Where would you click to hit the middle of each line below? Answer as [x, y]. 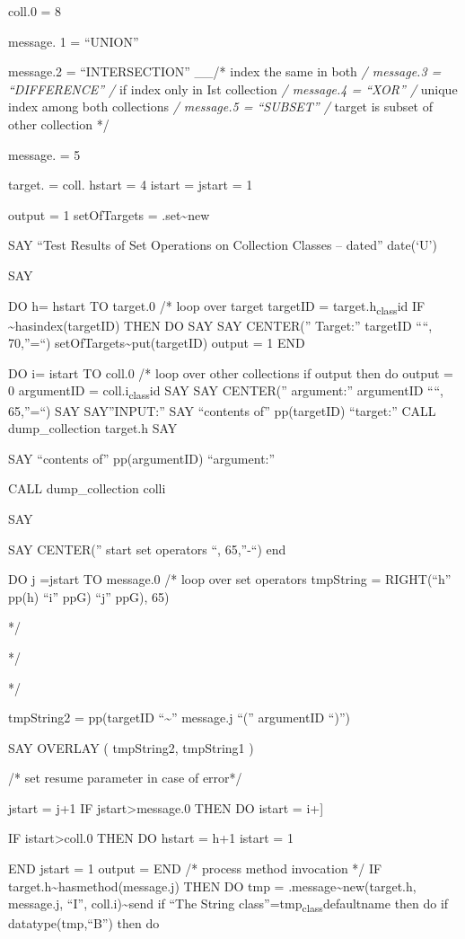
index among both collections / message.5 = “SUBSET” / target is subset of [220, 106]
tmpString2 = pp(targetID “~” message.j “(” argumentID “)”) [179, 718]
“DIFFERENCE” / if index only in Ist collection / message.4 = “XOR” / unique [233, 89]
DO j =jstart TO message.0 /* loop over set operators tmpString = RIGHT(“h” [230, 579]
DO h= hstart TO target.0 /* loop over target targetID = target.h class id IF [217, 306]
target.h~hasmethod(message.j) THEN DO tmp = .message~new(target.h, [212, 886]
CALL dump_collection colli [87, 488]
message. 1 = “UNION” [74, 41]
